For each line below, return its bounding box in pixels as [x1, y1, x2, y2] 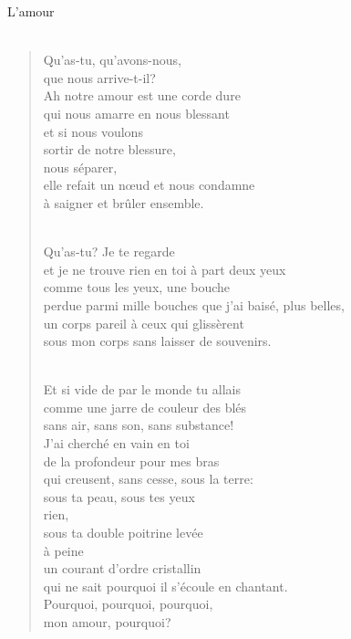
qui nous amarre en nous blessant [43, 103, 230, 122]
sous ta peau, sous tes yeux [43, 487, 195, 506]
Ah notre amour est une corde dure [43, 86, 241, 105]
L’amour [7, 2, 55, 20]
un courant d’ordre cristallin [43, 559, 201, 578]
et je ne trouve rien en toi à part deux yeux [43, 259, 286, 278]
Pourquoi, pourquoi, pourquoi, [43, 594, 213, 613]
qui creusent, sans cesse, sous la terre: [43, 469, 253, 488]
